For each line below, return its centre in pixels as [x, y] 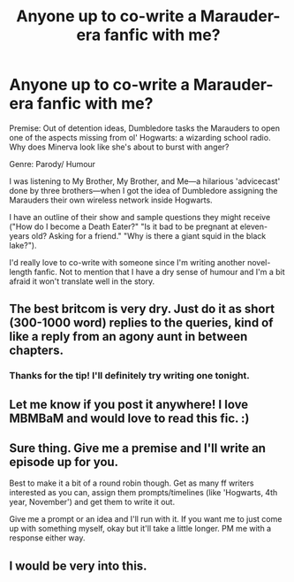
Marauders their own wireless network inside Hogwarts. [111, 200]
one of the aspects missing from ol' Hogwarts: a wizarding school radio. [140, 137]
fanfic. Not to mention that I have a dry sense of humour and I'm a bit [159, 272]
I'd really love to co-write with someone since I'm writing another [127, 262]
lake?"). [23, 245]
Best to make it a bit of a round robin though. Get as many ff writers [132, 483]
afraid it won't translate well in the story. [82, 281]
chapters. [37, 351]
